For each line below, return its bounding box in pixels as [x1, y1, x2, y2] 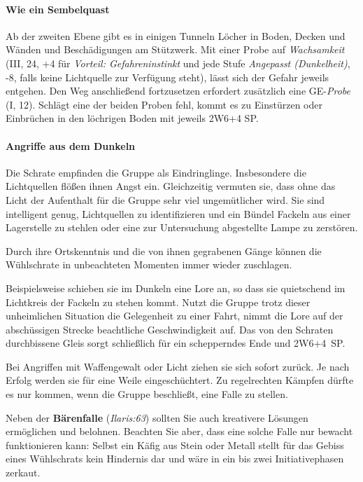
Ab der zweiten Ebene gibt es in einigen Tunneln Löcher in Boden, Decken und [6, 28, 346, 43]
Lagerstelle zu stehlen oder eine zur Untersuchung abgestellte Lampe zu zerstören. [6, 220, 358, 235]
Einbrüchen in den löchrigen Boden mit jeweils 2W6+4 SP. [6, 111, 259, 125]
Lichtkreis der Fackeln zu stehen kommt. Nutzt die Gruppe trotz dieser [6, 294, 311, 309]
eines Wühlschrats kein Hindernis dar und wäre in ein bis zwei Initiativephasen [6, 451, 344, 466]
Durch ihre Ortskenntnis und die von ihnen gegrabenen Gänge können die [6, 243, 322, 258]
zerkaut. [6, 465, 41, 480]
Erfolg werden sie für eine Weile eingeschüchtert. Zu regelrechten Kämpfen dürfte [6, 373, 354, 387]
